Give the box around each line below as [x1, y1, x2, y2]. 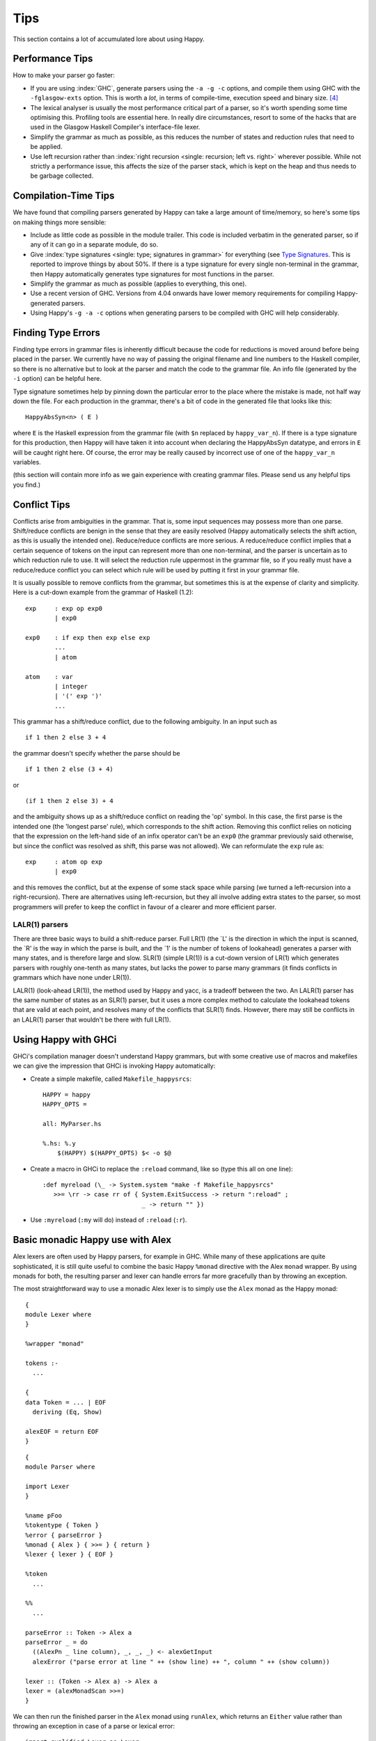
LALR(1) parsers [13, 920, 69, 930]
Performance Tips [13, 53, 93, 65]
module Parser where [25, 1462, 95, 1471]
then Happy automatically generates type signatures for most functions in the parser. [30, 270, 274, 278]
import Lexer [25, 1482, 70, 1490]
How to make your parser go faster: [13, 71, 115, 79]
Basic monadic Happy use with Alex [13, 1234, 172, 1246]
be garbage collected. [30, 171, 94, 180]
